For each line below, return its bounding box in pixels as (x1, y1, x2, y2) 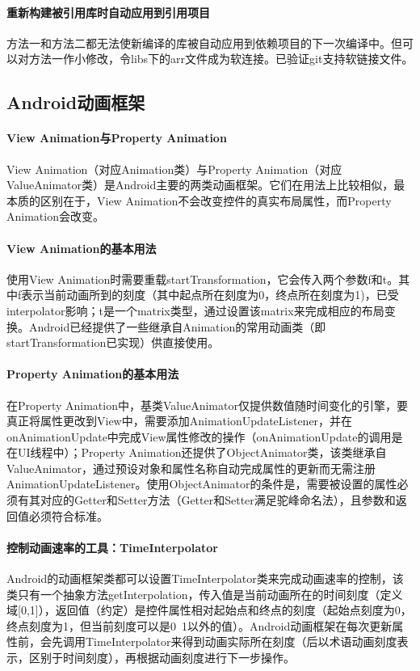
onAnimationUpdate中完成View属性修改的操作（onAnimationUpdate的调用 (6, 428, 392, 445)
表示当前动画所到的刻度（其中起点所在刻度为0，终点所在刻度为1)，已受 (21, 286, 399, 303)
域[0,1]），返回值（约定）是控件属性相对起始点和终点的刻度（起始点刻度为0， (6, 601, 412, 618)
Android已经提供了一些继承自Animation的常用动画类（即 (28, 318, 326, 335)
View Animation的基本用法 (6, 239, 157, 256)
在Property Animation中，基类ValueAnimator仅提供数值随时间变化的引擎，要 (6, 396, 408, 413)
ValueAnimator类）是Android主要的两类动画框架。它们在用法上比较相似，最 (6, 176, 405, 193)
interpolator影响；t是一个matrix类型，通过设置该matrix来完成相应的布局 (6, 302, 384, 319)
